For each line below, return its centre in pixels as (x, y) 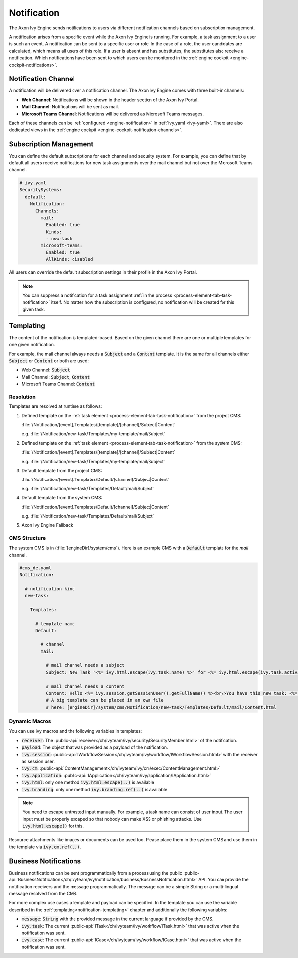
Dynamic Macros (30, 721)
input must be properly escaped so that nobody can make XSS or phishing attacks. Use (112, 819)
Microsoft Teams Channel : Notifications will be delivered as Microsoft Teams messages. (112, 114)
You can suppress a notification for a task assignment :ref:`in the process (97, 295)
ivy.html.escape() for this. (53, 826)
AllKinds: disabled (69, 259)
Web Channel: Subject (46, 370)
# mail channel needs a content (85, 686)
